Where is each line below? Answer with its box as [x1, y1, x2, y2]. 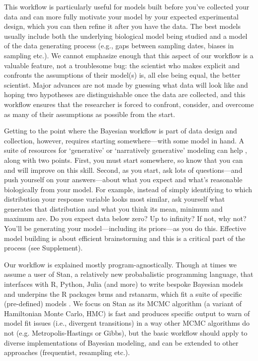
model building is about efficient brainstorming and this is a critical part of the [4, 233, 246, 243]
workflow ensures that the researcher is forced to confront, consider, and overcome [4, 99, 254, 109]
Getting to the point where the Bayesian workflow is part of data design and [4, 125, 237, 136]
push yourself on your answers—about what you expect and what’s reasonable [4, 174, 243, 185]
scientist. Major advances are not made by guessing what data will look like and [4, 79, 248, 90]
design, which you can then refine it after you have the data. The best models [4, 21, 241, 31]
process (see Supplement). [4, 242, 83, 253]
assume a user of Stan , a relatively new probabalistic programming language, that [4, 269, 254, 279]
